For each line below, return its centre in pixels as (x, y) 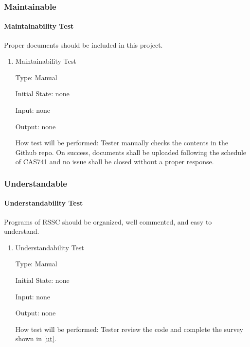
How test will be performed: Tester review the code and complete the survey (129, 329)
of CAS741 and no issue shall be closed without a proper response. (115, 162)
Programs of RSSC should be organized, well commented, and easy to (108, 221)
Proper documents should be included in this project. (83, 44)
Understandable (36, 183)
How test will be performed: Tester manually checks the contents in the (122, 143)
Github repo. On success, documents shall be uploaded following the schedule (131, 152)
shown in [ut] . (36, 338)
